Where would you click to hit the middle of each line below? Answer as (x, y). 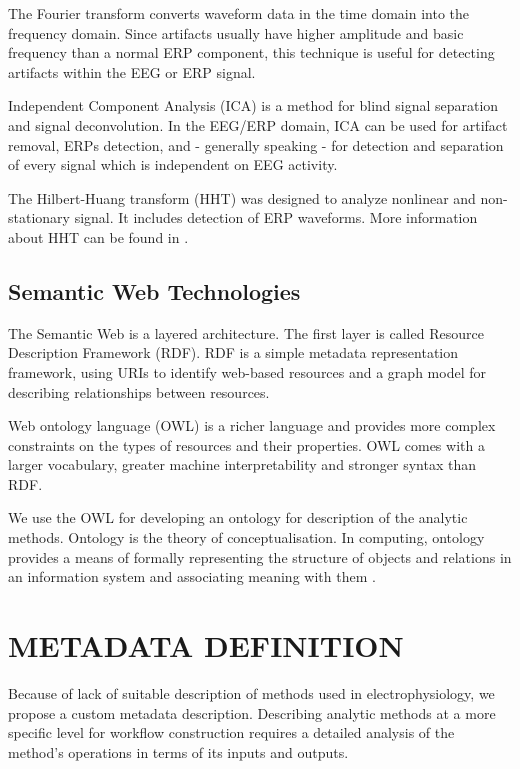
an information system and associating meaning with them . (192, 576)
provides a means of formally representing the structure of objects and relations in (260, 556)
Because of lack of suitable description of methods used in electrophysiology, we (251, 692)
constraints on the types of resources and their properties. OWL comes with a (246, 444)
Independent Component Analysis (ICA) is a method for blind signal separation (253, 105)
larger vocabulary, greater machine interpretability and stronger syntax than (242, 464)
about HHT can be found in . (98, 236)
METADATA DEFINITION (206, 645)
